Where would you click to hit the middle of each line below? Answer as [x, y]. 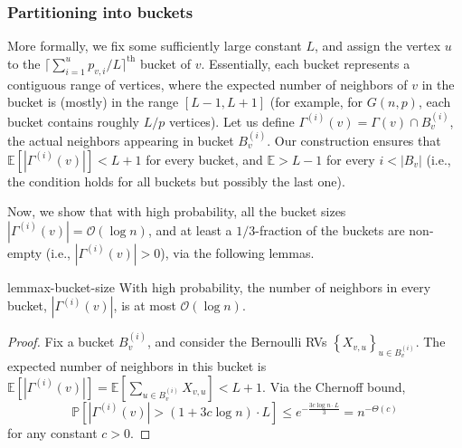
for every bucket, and [204, 159]
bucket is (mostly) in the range [93, 102]
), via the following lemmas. [237, 252]
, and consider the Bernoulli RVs [237, 342]
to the [24, 63]
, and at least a [190, 229]
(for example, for [316, 102]
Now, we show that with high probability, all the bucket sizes [177, 211]
